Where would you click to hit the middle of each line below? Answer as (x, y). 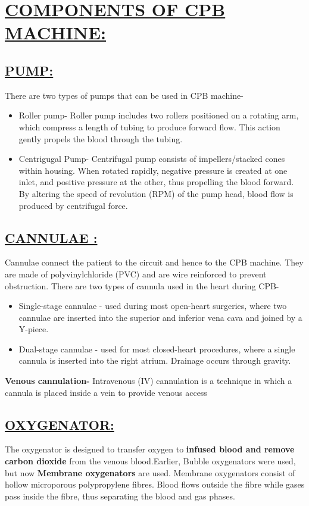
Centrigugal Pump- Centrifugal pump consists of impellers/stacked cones (152, 159)
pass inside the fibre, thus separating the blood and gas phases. (120, 496)
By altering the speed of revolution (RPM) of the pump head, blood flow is (156, 193)
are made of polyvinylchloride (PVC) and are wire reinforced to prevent (136, 274)
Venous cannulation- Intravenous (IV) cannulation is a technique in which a (149, 381)
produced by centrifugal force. (73, 205)
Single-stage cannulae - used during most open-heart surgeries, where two (153, 306)
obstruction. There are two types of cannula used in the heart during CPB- (142, 285)
